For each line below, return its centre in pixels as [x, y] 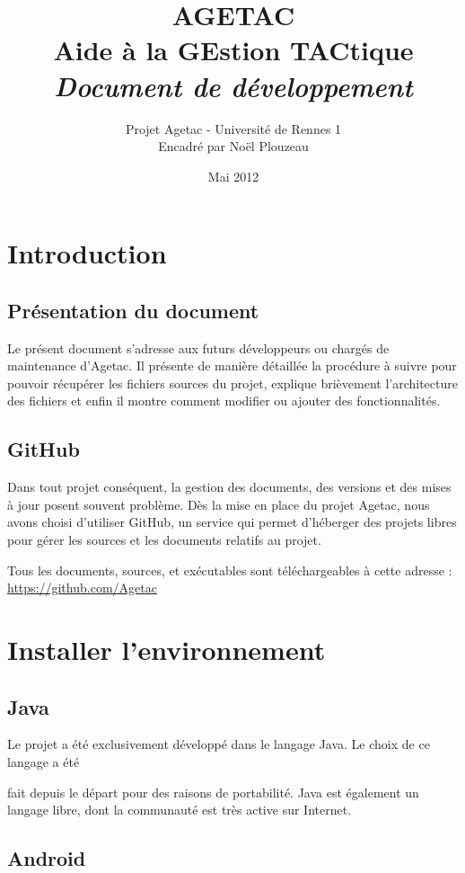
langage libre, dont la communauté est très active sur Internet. [180, 810]
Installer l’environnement [167, 649]
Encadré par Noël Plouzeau [233, 146]
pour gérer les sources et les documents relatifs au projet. [164, 540]
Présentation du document [133, 310]
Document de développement [233, 85]
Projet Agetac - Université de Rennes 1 [233, 128]
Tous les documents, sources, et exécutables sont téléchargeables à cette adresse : [230, 570]
